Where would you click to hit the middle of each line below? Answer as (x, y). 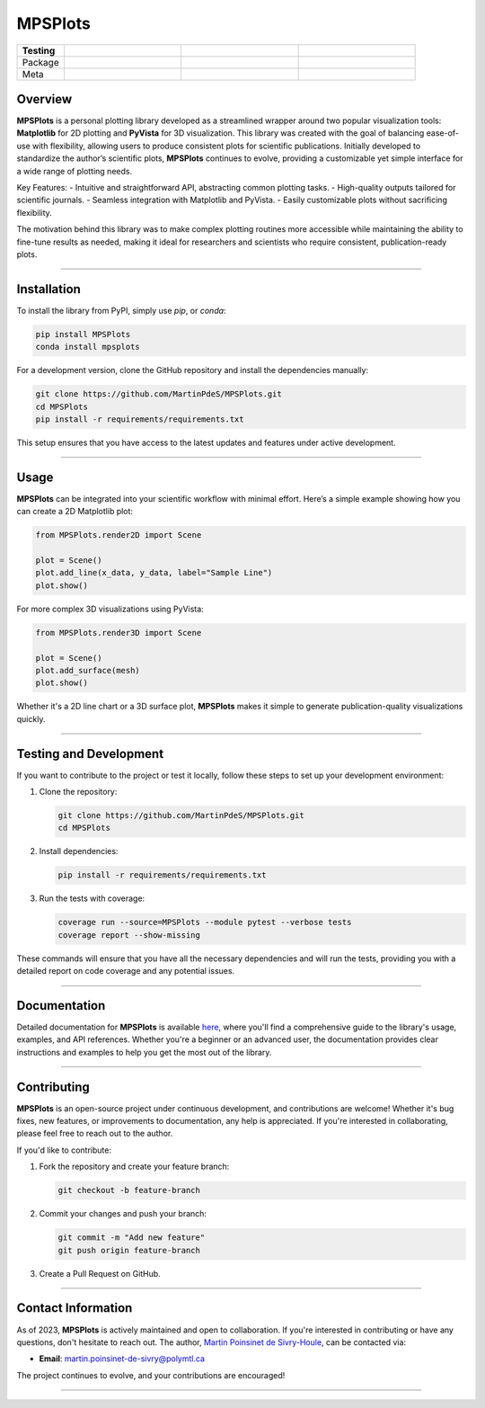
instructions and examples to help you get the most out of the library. (144, 1052)
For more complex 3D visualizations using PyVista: (110, 609)
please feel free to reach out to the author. (95, 1134)
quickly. (31, 718)
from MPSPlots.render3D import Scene (119, 633)
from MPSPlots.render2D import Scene (119, 535)
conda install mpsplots (88, 347)
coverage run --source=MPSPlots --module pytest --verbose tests (205, 922)
